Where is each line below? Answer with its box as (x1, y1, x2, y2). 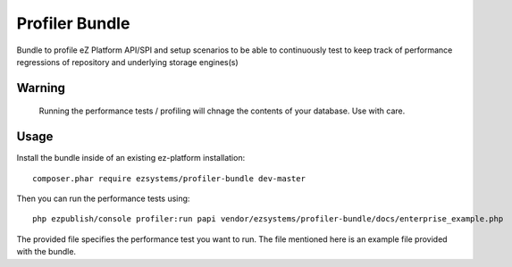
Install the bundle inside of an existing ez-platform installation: (16, 153, 246, 163)
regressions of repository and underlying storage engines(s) (16, 56, 239, 67)
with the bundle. (16, 246, 76, 257)
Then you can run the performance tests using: (16, 193, 190, 204)
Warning (16, 80, 66, 96)
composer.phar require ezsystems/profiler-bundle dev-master (32, 173, 306, 183)
